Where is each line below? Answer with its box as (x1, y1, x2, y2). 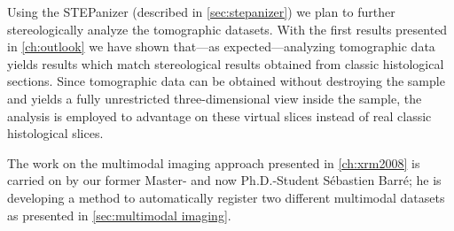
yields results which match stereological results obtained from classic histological (7, 54, 444, 73)
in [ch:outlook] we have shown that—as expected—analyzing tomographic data (7, 37, 435, 56)
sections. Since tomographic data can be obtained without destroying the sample (7, 72, 445, 90)
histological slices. (7, 124, 104, 142)
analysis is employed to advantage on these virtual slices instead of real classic (7, 106, 432, 125)
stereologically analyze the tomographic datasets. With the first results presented (7, 19, 448, 38)
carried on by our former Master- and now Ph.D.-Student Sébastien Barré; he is (7, 171, 442, 189)
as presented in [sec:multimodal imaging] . (7, 205, 231, 224)
